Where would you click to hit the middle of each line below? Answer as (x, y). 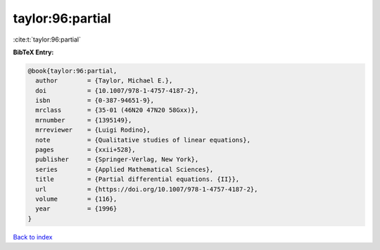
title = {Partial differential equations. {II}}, (138, 179)
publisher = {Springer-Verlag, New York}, (117, 160)
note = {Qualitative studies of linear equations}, (143, 140)
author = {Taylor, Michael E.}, (104, 81)
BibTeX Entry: (33, 52)
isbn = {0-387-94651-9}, (95, 101)
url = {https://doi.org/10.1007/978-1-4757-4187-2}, (147, 189)
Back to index (33, 237)
